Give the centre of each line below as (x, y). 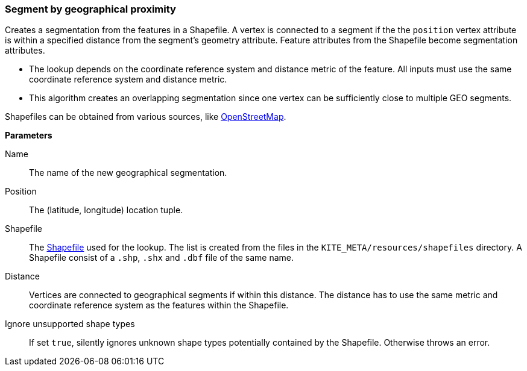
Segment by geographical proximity (90, 9)
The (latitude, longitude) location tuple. (106, 210)
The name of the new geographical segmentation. (128, 173)
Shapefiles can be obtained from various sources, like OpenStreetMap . (146, 117)
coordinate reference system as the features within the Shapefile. (159, 305)
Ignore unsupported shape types (70, 324)
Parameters (29, 136)
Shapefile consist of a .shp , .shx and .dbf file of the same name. (162, 258)
